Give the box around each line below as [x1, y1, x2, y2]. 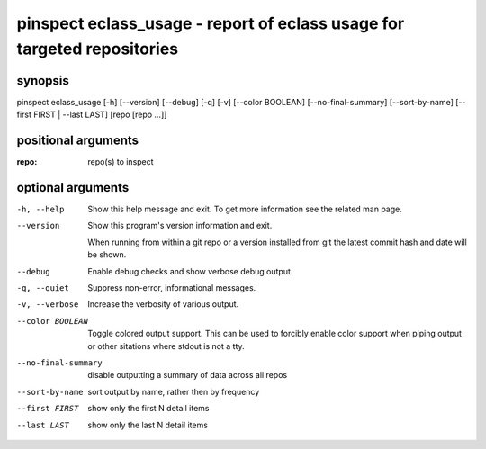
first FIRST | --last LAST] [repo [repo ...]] [16, 109, 167, 121]
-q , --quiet [16, 283, 69, 293]
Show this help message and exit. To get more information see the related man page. [87, 203, 402, 215]
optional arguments [16, 180, 130, 195]
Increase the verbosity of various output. [87, 299, 239, 310]
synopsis [16, 73, 69, 88]
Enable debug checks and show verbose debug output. [87, 265, 293, 276]
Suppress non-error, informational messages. [87, 283, 256, 293]
